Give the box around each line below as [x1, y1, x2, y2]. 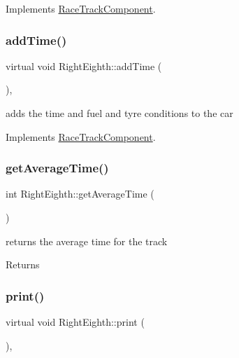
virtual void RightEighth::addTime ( [6, 58, 162, 73]
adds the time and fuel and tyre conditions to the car [6, 106, 233, 120]
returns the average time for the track [6, 233, 168, 248]
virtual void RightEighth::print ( [6, 315, 145, 329]
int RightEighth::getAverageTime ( [6, 186, 154, 201]
